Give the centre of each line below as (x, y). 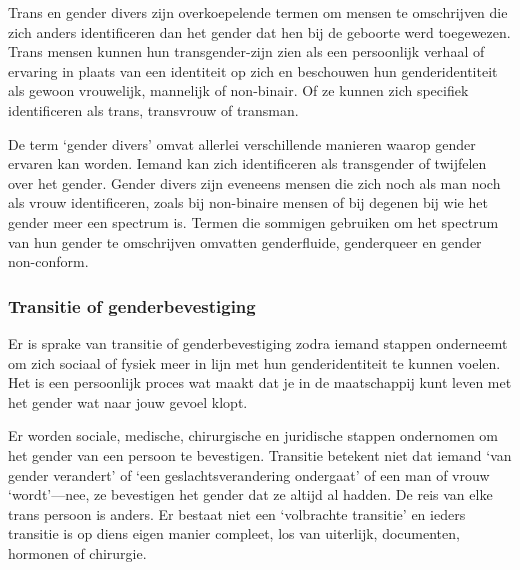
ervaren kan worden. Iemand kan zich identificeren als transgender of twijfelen (247, 163)
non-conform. (48, 261)
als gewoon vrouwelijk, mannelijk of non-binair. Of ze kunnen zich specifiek (238, 90)
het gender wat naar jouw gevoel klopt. (128, 401)
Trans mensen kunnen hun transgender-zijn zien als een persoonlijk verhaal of (246, 51)
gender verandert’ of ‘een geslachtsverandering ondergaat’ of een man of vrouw (249, 474)
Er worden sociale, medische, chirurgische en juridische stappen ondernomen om (253, 435)
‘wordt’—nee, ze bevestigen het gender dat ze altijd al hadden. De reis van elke (250, 494)
